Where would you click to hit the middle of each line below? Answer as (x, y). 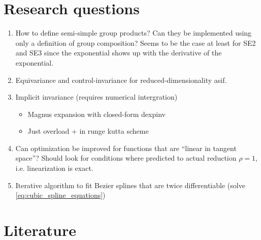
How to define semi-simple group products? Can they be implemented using (134, 33)
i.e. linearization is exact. (54, 168)
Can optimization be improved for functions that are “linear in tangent (126, 148)
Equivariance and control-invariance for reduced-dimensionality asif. (121, 80)
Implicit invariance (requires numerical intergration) (96, 97)
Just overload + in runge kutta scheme (88, 131)
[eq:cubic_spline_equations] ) (60, 195)
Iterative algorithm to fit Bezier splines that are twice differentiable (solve (130, 185)
